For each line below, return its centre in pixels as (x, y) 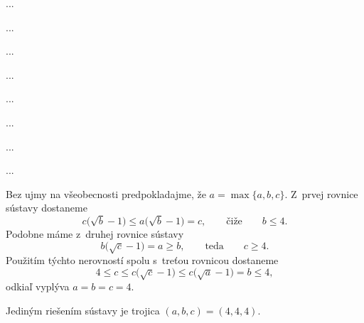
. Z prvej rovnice (321, 193)
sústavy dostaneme (47, 208)
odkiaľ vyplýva (38, 286)
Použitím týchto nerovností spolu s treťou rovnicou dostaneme (142, 260)
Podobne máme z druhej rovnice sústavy (95, 234)
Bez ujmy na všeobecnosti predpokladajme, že (106, 193)
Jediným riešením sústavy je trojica (83, 310)
